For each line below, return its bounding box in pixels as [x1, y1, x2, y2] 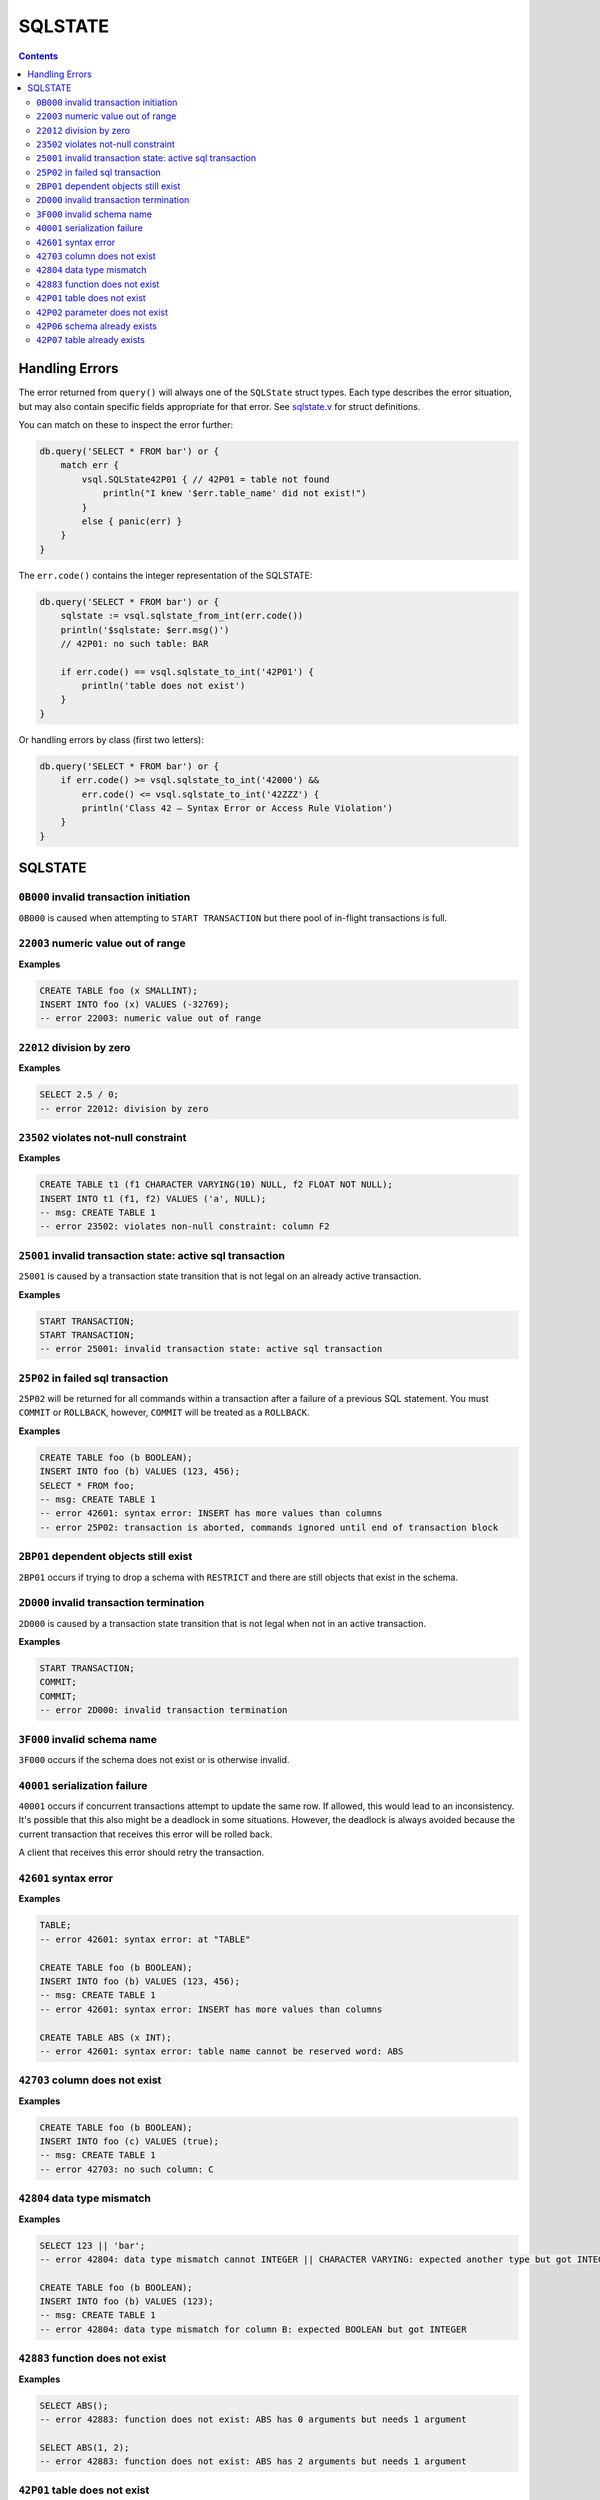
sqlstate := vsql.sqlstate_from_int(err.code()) [60, 610, 304, 622]
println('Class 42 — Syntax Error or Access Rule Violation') [81, 803, 394, 814]
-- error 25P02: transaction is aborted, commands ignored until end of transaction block [39, 1521, 499, 1533]
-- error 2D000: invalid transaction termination [39, 1705, 288, 1716]
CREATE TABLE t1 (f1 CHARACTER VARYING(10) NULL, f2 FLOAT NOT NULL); [39, 1179, 394, 1190]
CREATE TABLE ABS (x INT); [39, 2031, 172, 2043]
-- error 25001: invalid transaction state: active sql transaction [39, 1343, 383, 1355]
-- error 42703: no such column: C [39, 2163, 214, 2175]
